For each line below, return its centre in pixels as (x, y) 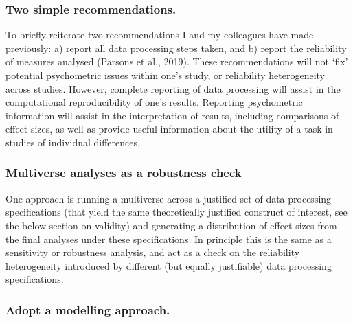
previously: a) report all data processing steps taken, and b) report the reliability (176, 48)
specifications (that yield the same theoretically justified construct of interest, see (176, 212)
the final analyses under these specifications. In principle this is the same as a (169, 239)
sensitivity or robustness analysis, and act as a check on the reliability (153, 252)
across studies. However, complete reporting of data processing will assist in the (173, 88)
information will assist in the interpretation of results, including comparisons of (172, 115)
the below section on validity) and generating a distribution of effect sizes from (171, 225)
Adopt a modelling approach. (88, 309)
